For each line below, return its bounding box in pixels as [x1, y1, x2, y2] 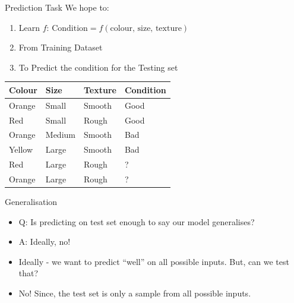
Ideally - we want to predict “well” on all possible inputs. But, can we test [18, 255, 289, 267]
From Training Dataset [18, 41, 103, 53]
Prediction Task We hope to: [5, 1, 109, 13]
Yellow [9, 143, 33, 156]
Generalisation [5, 195, 58, 208]
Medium [45, 128, 75, 141]
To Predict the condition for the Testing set [18, 61, 178, 73]
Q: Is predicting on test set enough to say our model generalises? [18, 215, 255, 228]
